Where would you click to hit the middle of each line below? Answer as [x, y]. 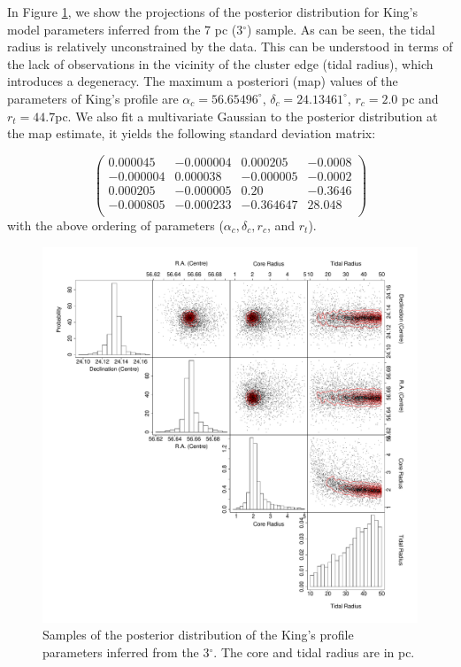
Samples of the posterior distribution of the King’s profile [198, 635]
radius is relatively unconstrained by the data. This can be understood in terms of [230, 47]
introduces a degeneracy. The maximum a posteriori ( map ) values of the [203, 81]
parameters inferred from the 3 [126, 651]
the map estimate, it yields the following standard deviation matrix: [192, 133]
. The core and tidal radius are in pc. [314, 651]
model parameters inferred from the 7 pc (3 [125, 29]
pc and [420, 98]
